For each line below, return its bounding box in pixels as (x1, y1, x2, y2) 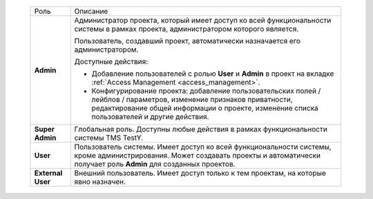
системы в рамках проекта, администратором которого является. (74, 24, 299, 34)
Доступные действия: (74, 57, 149, 66)
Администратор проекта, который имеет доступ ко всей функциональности (74, 16, 332, 25)
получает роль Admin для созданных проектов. (74, 159, 236, 169)
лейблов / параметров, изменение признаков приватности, (91, 95, 293, 104)
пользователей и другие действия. (91, 112, 209, 121)
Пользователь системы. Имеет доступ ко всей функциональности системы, (74, 142, 332, 151)
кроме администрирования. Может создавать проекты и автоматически (74, 151, 321, 160)
